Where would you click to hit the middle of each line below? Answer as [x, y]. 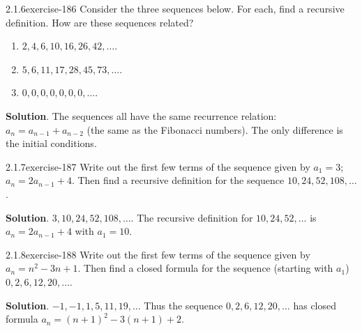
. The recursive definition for [192, 217]
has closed [315, 305]
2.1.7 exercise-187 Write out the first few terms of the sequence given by [158, 166]
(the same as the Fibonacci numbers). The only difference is [215, 129]
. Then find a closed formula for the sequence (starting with [205, 268]
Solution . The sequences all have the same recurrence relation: [141, 115]
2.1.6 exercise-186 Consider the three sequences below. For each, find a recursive [175, 8]
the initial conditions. [51, 143]
